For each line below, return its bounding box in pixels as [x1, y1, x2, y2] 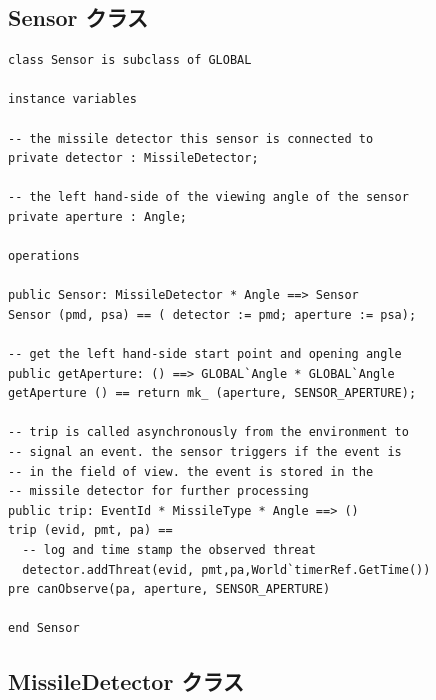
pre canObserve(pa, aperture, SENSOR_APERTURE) [8, 582, 331, 597]
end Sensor [8, 621, 80, 636]
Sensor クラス [8, 2, 149, 33]
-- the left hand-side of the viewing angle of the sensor [8, 190, 409, 205]
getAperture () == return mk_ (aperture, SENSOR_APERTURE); [8, 386, 417, 401]
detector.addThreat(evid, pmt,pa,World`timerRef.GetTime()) [22, 562, 431, 577]
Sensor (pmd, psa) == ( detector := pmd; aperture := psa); [8, 307, 417, 322]
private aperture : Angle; [8, 209, 187, 224]
